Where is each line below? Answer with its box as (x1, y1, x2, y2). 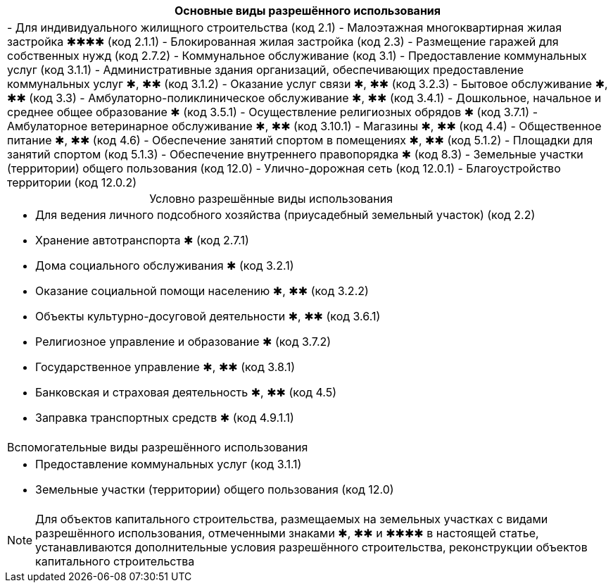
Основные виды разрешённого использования (174, 4, 441, 18)
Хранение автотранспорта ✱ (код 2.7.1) (35, 233, 249, 247)
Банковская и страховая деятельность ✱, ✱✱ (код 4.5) (35, 385, 337, 399)
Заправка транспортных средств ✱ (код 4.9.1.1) (35, 411, 294, 425)
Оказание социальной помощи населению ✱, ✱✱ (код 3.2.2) (35, 284, 369, 298)
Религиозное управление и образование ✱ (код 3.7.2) (35, 334, 331, 349)
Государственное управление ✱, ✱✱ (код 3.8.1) (35, 360, 296, 374)
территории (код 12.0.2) (7, 175, 137, 189)
